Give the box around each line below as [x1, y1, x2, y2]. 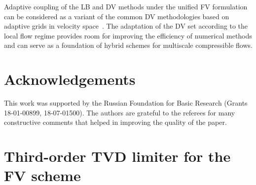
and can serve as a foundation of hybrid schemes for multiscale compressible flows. [4, 40, 253, 50]
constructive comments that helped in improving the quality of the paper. [4, 117, 227, 127]
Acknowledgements [4, 69, 136, 89]
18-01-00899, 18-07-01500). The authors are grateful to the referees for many [4, 107, 235, 117]
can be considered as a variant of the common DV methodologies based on [4, 11, 229, 21]
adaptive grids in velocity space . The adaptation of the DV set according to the [4, 21, 248, 31]
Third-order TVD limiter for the [4, 146, 231, 166]
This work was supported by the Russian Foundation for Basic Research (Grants [4, 98, 248, 108]
